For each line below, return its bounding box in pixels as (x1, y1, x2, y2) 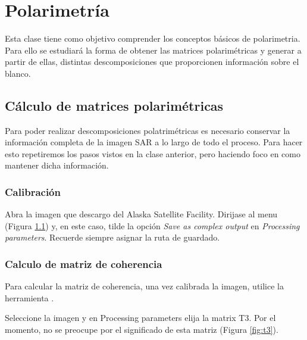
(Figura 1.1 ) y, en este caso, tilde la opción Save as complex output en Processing (5, 219, 300, 232)
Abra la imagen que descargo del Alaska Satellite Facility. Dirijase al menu (5, 208, 278, 220)
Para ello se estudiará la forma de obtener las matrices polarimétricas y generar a (5, 43, 302, 56)
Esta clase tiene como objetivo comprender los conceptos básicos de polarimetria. (5, 32, 300, 45)
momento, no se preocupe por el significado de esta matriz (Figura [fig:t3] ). (5, 323, 278, 336)
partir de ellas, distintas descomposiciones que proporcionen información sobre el (5, 55, 299, 68)
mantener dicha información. (5, 159, 109, 171)
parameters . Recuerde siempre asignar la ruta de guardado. (5, 231, 220, 244)
